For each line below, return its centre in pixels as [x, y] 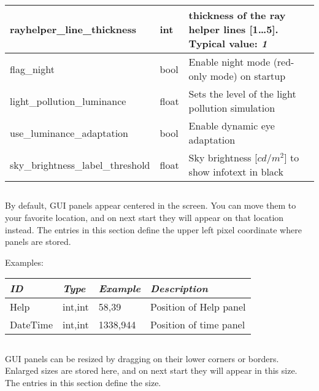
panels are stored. [38, 242]
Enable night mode [229, 62]
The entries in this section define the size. [83, 382]
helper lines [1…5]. [233, 29]
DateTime [31, 325]
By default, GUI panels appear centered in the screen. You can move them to [151, 205]
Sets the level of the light [242, 94]
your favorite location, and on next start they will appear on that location [144, 217]
